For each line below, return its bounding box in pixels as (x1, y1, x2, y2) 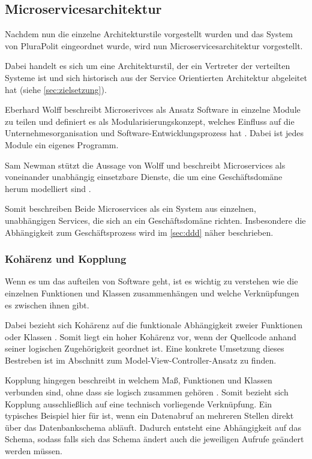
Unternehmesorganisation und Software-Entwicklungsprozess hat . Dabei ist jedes (5, 127, 304, 139)
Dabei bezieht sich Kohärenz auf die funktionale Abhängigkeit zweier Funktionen (5, 319, 303, 331)
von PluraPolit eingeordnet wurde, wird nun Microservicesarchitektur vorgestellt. (5, 39, 303, 52)
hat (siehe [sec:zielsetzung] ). (5, 83, 107, 95)
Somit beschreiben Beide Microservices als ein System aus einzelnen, (5, 202, 256, 215)
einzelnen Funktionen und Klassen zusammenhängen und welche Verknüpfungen (5, 286, 299, 299)
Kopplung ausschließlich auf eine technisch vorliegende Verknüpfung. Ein (5, 397, 272, 410)
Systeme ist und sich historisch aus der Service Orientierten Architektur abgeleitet (5, 71, 307, 83)
